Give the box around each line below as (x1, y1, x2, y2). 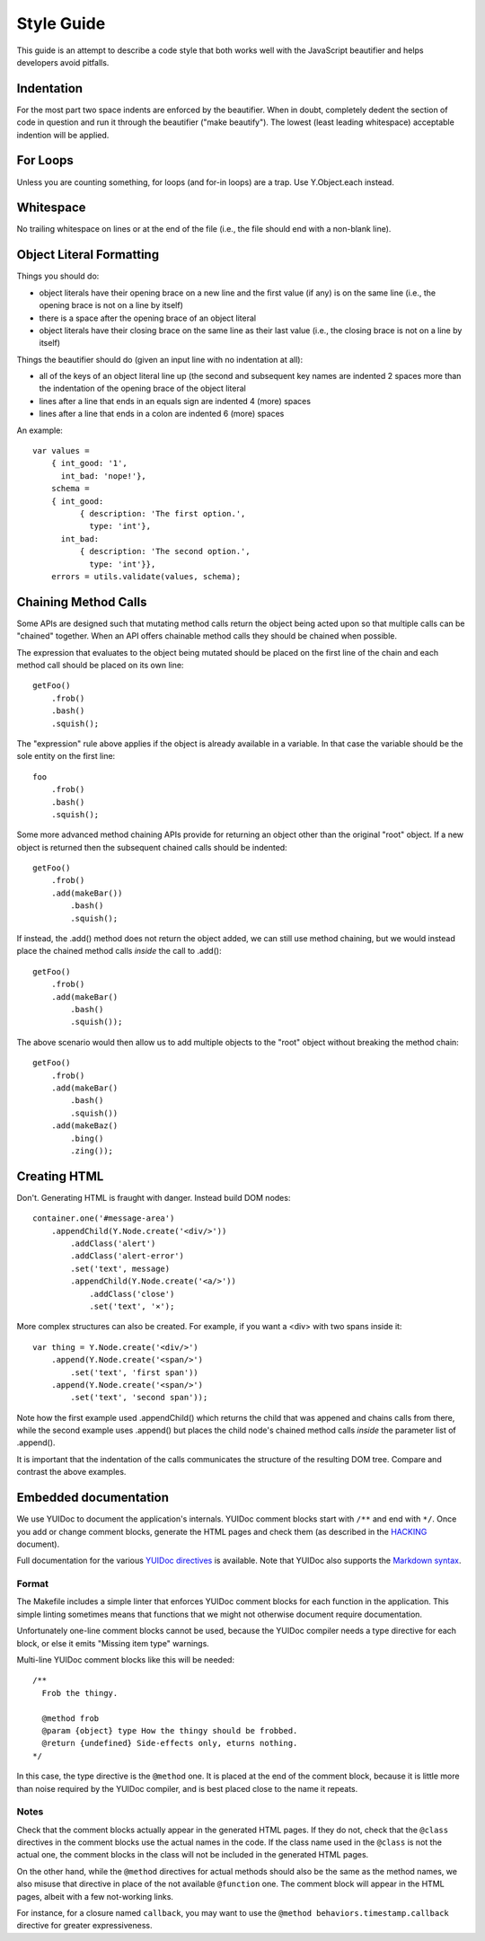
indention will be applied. (16, 129, 110, 140)
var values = (32, 446, 90, 456)
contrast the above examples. (16, 1467, 127, 1478)
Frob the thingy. (41, 1688, 119, 1698)
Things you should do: (16, 270, 100, 282)
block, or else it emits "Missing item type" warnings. (16, 1637, 210, 1648)
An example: (16, 425, 63, 436)
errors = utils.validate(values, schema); (50, 571, 242, 581)
